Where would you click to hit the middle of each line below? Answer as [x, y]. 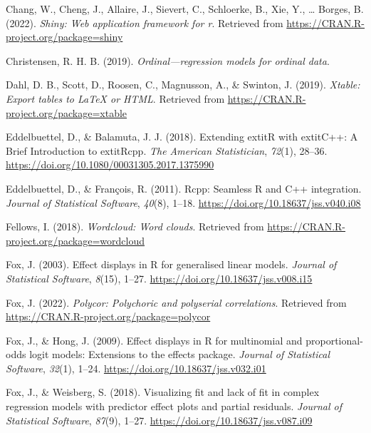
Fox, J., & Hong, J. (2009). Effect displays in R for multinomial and [154, 340]
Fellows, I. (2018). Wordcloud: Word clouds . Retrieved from [135, 226]
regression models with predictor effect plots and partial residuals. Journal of [174, 406]
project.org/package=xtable [67, 112]
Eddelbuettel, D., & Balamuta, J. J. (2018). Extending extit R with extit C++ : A [182, 137]
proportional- [334, 340]
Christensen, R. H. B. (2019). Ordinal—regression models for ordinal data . [168, 60]
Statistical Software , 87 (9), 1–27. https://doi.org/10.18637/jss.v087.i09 [159, 420]
